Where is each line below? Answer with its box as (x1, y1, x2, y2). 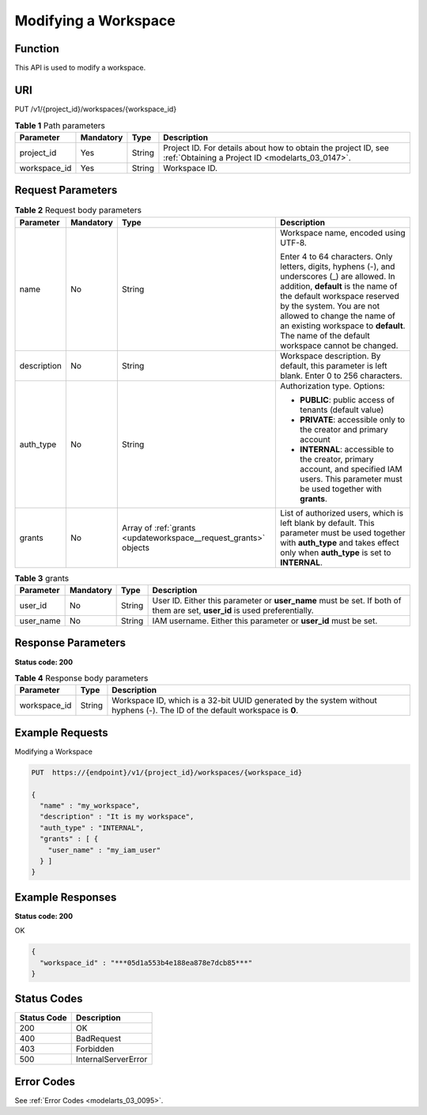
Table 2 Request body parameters (14, 205, 142, 216)
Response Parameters (14, 637, 127, 650)
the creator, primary (300, 453, 374, 464)
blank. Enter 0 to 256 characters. (280, 370, 402, 381)
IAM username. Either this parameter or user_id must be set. (152, 615, 378, 626)
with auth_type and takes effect (280, 537, 399, 548)
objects (121, 542, 150, 553)
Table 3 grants (14, 573, 70, 584)
